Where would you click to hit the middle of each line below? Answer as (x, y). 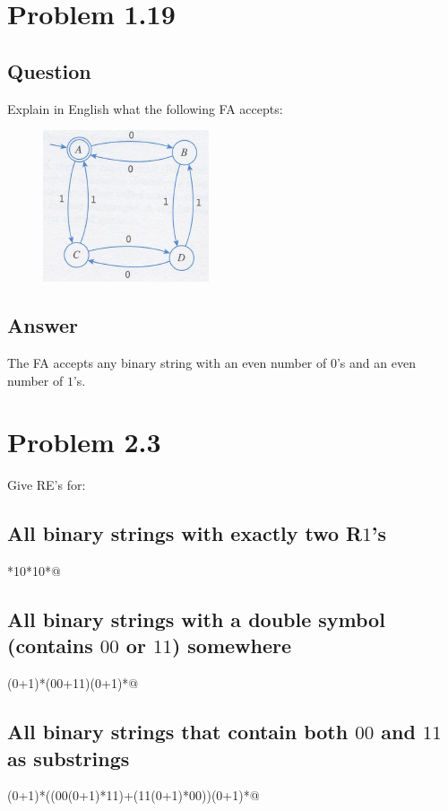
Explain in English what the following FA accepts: (145, 108)
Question (49, 70)
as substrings (69, 758)
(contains (50, 645)
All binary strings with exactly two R (185, 533)
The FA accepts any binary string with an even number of (167, 362)
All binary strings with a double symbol (196, 619)
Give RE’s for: (47, 485)
